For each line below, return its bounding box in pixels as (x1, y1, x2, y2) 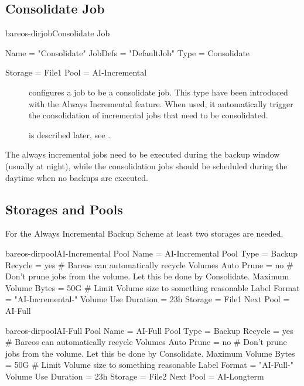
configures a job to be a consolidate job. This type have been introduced (29, 86, 288, 98)
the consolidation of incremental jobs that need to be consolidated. (29, 109, 268, 121)
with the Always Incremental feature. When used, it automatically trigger (29, 97, 293, 110)
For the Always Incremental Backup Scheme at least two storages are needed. (5, 227, 283, 240)
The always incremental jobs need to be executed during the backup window (5, 148, 280, 160)
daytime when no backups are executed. (5, 171, 148, 183)
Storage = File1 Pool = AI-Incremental (5, 66, 147, 78)
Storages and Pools (5, 200, 123, 218)
